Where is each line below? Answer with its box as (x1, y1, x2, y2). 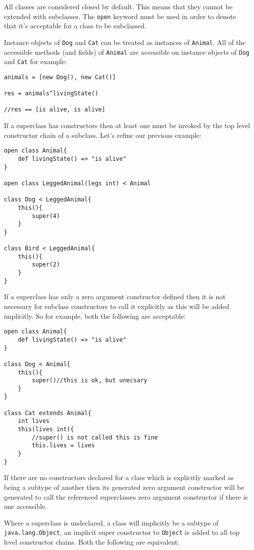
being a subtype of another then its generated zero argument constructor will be (4, 482, 244, 492)
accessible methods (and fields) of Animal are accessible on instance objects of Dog (4, 46, 250, 57)
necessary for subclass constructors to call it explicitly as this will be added (4, 301, 230, 311)
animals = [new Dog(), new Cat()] (4, 73, 116, 81)
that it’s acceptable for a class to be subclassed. (4, 21, 147, 31)
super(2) (32, 261, 60, 268)
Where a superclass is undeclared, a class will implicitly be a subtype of (4, 517, 219, 528)
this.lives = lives (32, 442, 95, 449)
